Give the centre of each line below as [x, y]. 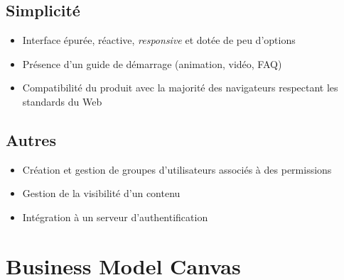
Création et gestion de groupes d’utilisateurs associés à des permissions [177, 169]
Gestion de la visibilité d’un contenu [101, 193]
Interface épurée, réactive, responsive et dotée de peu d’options [159, 40]
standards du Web [62, 101]
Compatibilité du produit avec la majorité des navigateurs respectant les [180, 88]
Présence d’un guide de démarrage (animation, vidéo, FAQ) [152, 63]
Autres [31, 139]
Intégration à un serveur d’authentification [115, 217]
